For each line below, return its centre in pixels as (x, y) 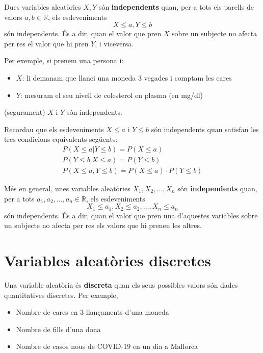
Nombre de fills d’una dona (58, 329)
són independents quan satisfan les (205, 129)
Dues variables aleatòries (43, 7)
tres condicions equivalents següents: (61, 139)
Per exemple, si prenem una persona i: (64, 60)
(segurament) (25, 112)
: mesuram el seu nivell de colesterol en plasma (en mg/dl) (112, 95)
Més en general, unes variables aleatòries (67, 188)
